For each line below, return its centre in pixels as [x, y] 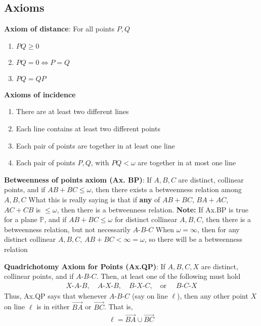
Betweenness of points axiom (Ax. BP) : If [78, 179]
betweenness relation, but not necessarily [68, 229]
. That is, [118, 306]
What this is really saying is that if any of [94, 199]
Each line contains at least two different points [88, 128]
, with [100, 162]
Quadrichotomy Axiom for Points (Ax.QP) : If [85, 266]
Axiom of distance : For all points [59, 29]
